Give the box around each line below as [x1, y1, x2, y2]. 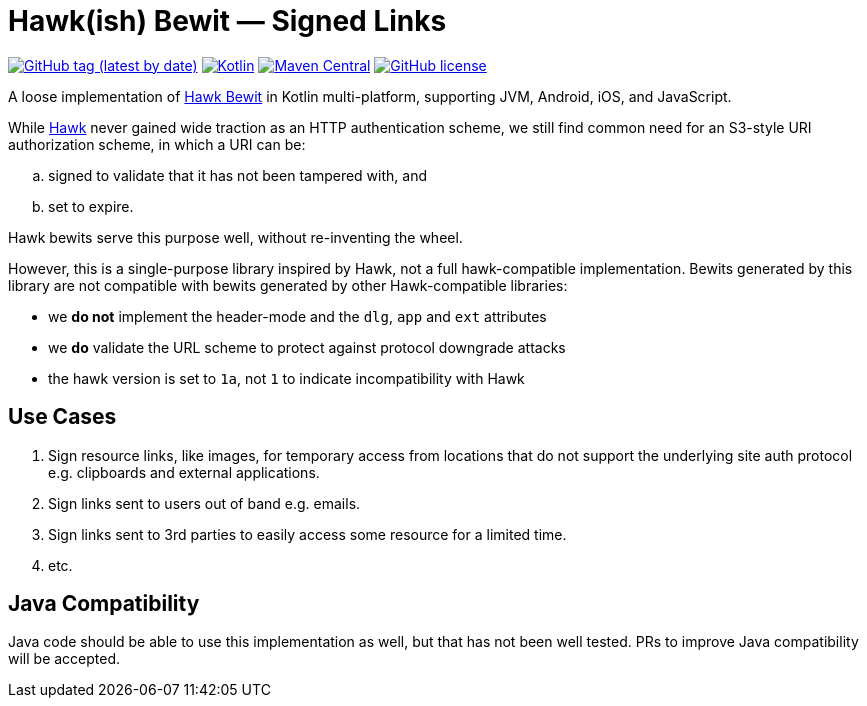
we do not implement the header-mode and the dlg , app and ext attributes [48, 307, 547, 325]
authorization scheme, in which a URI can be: [8, 135, 306, 153]
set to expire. [48, 197, 134, 215]
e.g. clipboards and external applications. [48, 463, 320, 481]
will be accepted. [8, 650, 121, 668]
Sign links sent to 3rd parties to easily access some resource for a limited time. [48, 525, 567, 543]
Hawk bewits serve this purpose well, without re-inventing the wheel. [8, 228, 463, 246]
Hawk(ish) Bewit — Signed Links [8, 4, 447, 38]
